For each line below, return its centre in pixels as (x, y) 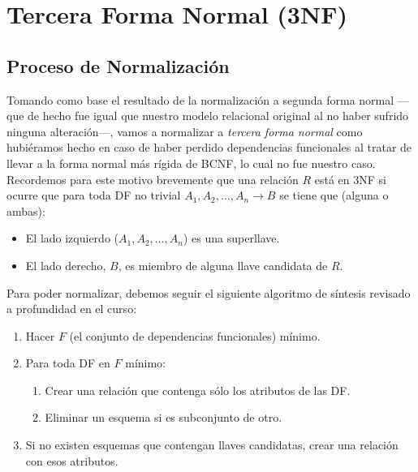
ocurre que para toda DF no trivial (94, 195)
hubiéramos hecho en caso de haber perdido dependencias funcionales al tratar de (209, 147)
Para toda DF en (68, 363)
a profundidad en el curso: (72, 309)
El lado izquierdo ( (72, 238)
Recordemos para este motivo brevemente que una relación (153, 179)
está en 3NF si (350, 179)
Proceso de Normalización (118, 65)
